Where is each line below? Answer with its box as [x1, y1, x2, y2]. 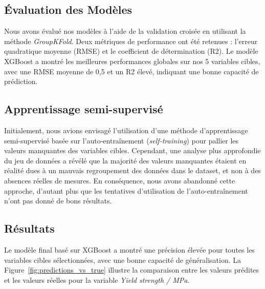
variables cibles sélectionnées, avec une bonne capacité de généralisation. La [4, 254, 241, 265]
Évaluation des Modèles [4, 2, 132, 17]
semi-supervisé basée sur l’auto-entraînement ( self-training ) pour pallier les [4, 135, 239, 146]
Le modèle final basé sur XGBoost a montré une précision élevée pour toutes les [4, 244, 255, 255]
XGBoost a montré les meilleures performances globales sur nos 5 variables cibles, [4, 55, 260, 66]
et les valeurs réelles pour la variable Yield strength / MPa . [4, 274, 190, 285]
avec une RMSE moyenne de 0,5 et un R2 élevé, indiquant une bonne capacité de [4, 66, 259, 76]
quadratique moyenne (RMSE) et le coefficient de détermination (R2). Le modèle [4, 46, 258, 56]
